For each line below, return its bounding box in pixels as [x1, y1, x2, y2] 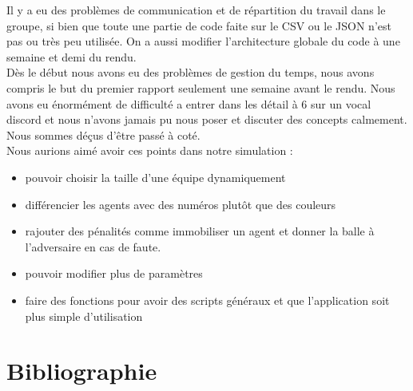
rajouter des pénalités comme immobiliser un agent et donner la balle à [25, 223, 375, 239]
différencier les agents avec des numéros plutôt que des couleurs [25, 195, 336, 212]
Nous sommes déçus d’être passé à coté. [6, 126, 201, 143]
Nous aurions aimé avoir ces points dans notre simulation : [6, 142, 293, 159]
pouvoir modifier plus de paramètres [25, 265, 203, 282]
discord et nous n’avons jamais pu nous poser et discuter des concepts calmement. [6, 111, 407, 128]
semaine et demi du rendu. [6, 48, 137, 65]
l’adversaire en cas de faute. [25, 238, 161, 255]
